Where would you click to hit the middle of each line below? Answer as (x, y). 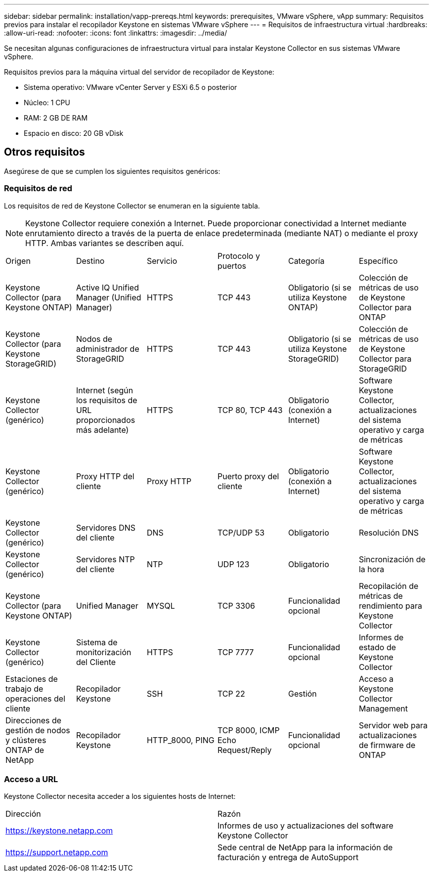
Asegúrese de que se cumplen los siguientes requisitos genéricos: (112, 171)
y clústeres (26, 740)
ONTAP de (25, 750)
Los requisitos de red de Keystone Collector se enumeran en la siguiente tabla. (132, 206)
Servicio (162, 261)
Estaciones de (32, 679)
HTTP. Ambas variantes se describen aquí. (105, 243)
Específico (378, 261)
